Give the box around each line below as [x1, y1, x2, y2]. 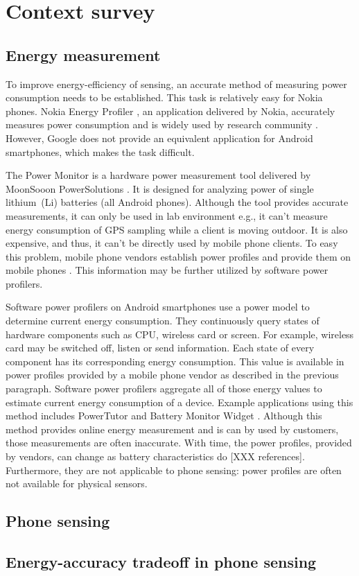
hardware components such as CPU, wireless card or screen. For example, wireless [6, 326, 354, 341]
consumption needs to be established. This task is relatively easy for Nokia [6, 90, 323, 105]
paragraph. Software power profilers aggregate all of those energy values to [6, 381, 322, 396]
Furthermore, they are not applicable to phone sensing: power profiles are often [6, 462, 342, 477]
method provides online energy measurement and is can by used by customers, [6, 421, 339, 436]
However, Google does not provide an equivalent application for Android [6, 130, 313, 145]
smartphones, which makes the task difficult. [6, 144, 195, 159]
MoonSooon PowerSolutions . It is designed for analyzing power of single [6, 181, 314, 195]
